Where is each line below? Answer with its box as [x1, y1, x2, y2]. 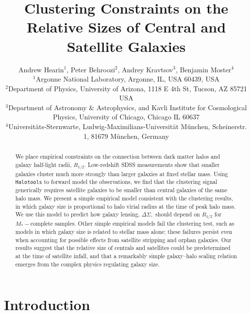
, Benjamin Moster [175, 64, 232, 74]
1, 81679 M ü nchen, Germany [84, 131, 169, 141]
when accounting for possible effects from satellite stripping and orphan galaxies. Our [15, 235, 232, 244]
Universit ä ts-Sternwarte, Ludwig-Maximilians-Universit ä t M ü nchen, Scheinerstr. [8, 121, 247, 132]
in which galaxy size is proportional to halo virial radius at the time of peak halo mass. [15, 202, 236, 210]
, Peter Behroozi [67, 64, 115, 74]
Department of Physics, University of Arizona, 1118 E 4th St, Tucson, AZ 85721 [8, 83, 247, 93]
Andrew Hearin [18, 64, 64, 74]
